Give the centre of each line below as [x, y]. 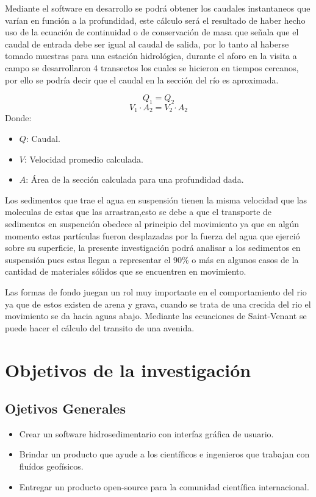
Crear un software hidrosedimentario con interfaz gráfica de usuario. [146, 433]
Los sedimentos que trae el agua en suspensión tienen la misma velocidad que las [156, 199]
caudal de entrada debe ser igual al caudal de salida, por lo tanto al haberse [147, 44]
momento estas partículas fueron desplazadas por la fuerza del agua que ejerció [153, 235]
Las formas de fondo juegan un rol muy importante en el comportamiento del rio [156, 291]
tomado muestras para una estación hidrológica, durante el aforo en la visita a [151, 56]
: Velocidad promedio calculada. [84, 159]
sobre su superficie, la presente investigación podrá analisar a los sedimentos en [153, 248]
